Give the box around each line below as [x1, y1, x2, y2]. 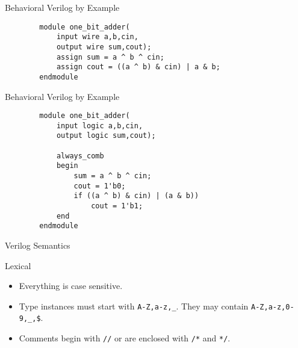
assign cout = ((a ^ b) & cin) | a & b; [56, 63, 220, 72]
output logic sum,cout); [56, 131, 156, 140]
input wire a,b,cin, [56, 33, 138, 42]
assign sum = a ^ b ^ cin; [56, 52, 164, 61]
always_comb [56, 151, 104, 160]
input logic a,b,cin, [56, 121, 143, 130]
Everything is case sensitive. [19, 279, 123, 292]
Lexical [5, 259, 31, 272]
